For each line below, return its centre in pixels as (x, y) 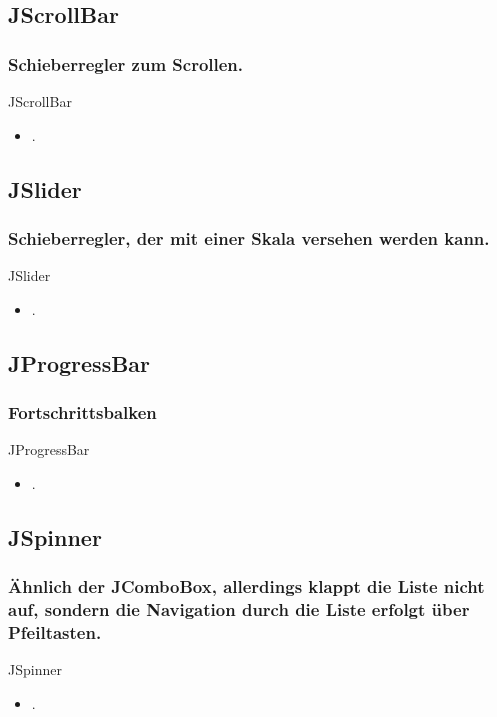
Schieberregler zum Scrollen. (126, 63)
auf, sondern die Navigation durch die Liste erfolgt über (239, 609)
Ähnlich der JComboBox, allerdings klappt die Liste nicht (246, 586)
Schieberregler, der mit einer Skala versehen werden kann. (249, 237)
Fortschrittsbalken (82, 412)
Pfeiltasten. (55, 632)
